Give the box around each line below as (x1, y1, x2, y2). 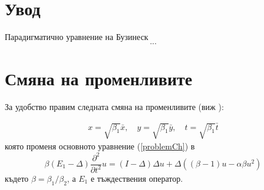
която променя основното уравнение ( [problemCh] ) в (5, 140, 195, 152)
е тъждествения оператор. (90, 172, 183, 184)
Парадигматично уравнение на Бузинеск (5, 31, 148, 43)
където (5, 172, 29, 184)
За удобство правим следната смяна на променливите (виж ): (5, 100, 224, 112)
